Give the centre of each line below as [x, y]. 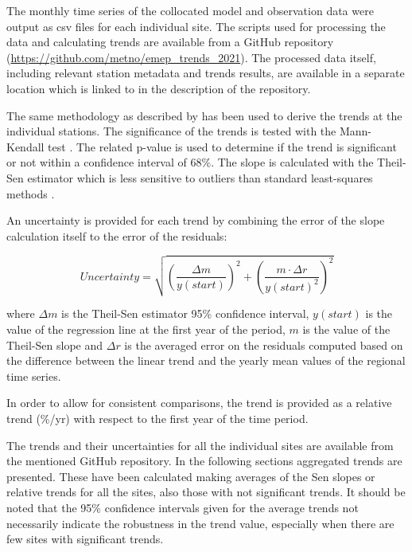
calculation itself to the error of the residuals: [117, 235]
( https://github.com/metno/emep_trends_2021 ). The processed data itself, [191, 57]
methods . [31, 193]
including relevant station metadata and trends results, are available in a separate [206, 73]
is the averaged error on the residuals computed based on [264, 345]
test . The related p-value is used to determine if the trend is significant [222, 146]
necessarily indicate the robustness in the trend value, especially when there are [200, 523]
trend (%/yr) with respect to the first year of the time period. [157, 419]
